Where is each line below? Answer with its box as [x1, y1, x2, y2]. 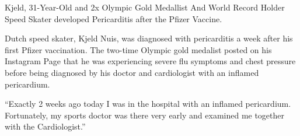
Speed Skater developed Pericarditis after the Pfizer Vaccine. [5, 12, 222, 25]
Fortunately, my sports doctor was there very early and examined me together [5, 109, 285, 121]
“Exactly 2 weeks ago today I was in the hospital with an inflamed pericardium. [5, 97, 291, 110]
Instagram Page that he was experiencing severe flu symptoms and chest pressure [5, 55, 296, 67]
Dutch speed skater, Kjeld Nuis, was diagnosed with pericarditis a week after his [5, 32, 293, 44]
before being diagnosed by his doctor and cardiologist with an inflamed [5, 66, 259, 78]
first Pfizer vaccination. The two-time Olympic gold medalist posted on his [5, 43, 272, 55]
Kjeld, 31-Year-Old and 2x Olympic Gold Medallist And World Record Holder [5, 1, 285, 13]
